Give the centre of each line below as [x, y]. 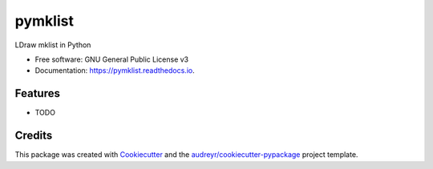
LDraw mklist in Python [53, 45]
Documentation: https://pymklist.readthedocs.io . [115, 70]
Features [37, 93]
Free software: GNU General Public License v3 [112, 59]
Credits [34, 136]
